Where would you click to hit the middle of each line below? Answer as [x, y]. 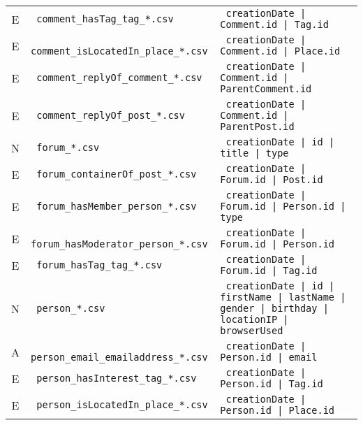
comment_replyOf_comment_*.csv [119, 78]
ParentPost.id [257, 127]
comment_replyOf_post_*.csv [111, 115]
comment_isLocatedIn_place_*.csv [119, 51]
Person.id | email [269, 357]
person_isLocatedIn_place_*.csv [122, 405]
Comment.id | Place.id [280, 51]
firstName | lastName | [283, 297]
